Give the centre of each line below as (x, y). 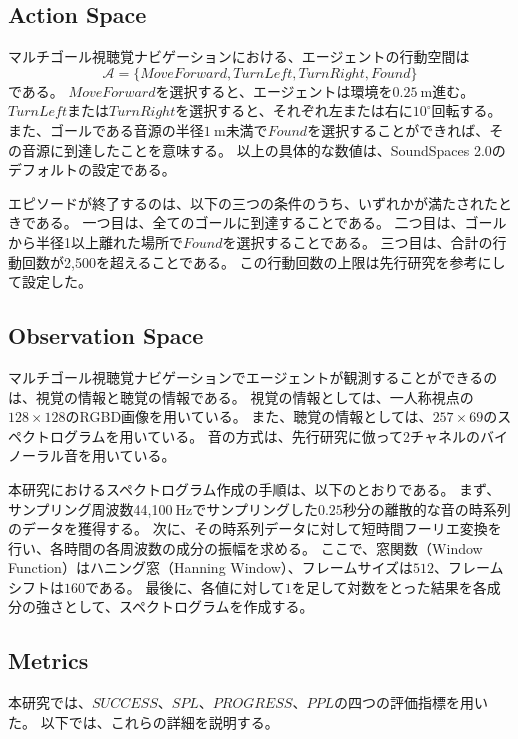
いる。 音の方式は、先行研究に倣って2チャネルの (320, 435)
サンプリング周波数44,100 (90, 508)
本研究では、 (50, 702)
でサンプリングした (255, 508)
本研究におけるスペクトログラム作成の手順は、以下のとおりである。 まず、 (254, 488)
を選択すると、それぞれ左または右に (294, 110)
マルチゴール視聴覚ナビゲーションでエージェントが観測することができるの (253, 376)
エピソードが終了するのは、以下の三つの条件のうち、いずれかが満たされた (253, 202)
